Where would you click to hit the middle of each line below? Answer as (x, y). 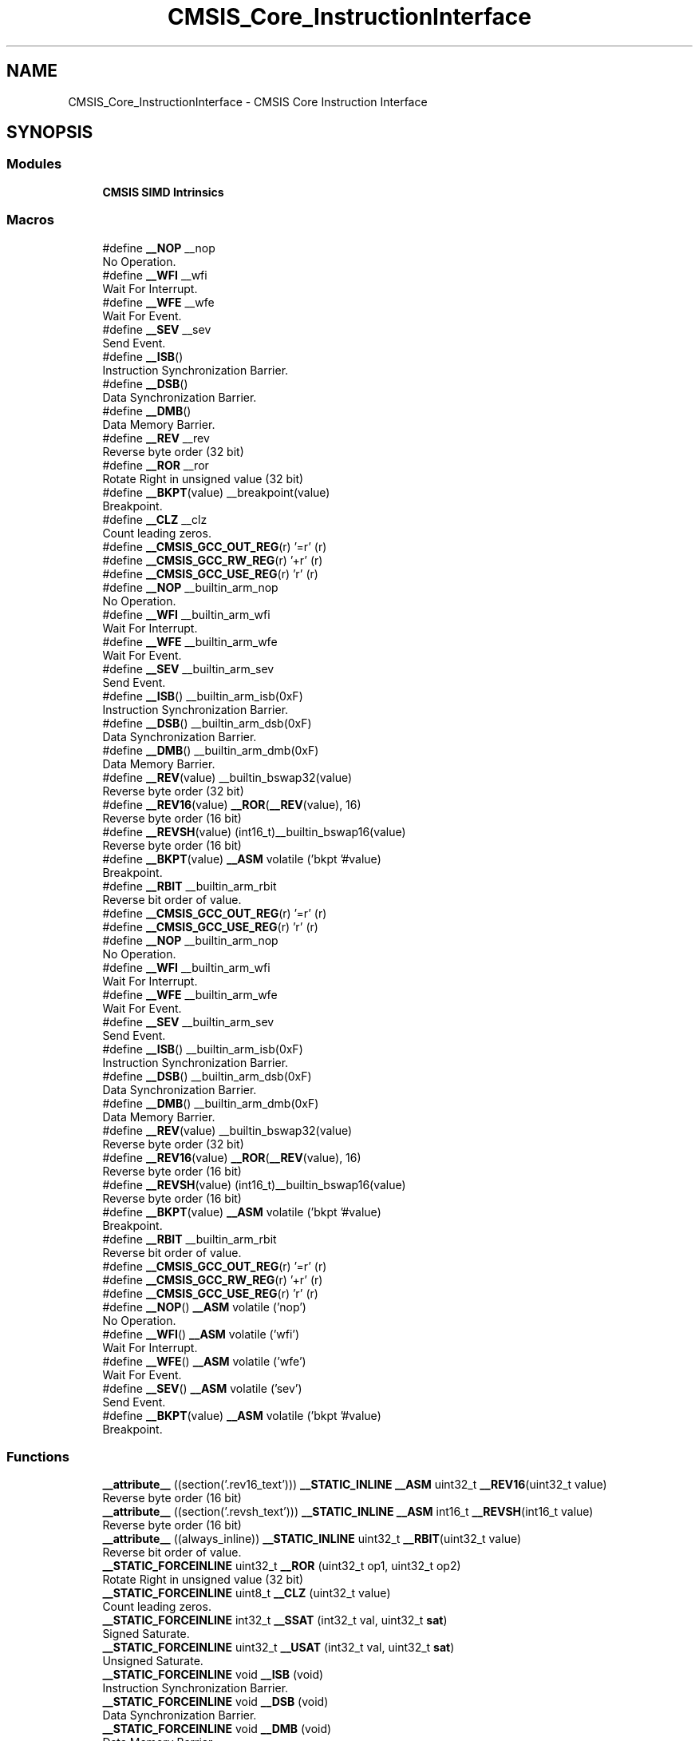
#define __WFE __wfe (158, 302)
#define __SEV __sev (157, 329)
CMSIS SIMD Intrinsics (163, 192)
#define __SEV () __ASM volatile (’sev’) (202, 1388)
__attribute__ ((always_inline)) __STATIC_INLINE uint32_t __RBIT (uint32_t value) (312, 1539)
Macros (30, 220)
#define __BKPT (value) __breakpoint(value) (216, 492)
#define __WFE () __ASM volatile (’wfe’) (204, 1361)
